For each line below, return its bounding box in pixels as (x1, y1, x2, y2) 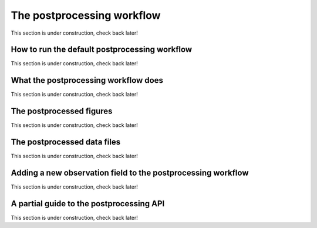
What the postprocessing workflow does (11, 75, 164, 85)
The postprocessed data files (11, 137, 120, 147)
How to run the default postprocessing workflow (11, 45, 193, 55)
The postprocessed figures (11, 106, 113, 116)
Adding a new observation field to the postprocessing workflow (11, 167, 249, 177)
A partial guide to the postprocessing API (11, 199, 165, 209)
